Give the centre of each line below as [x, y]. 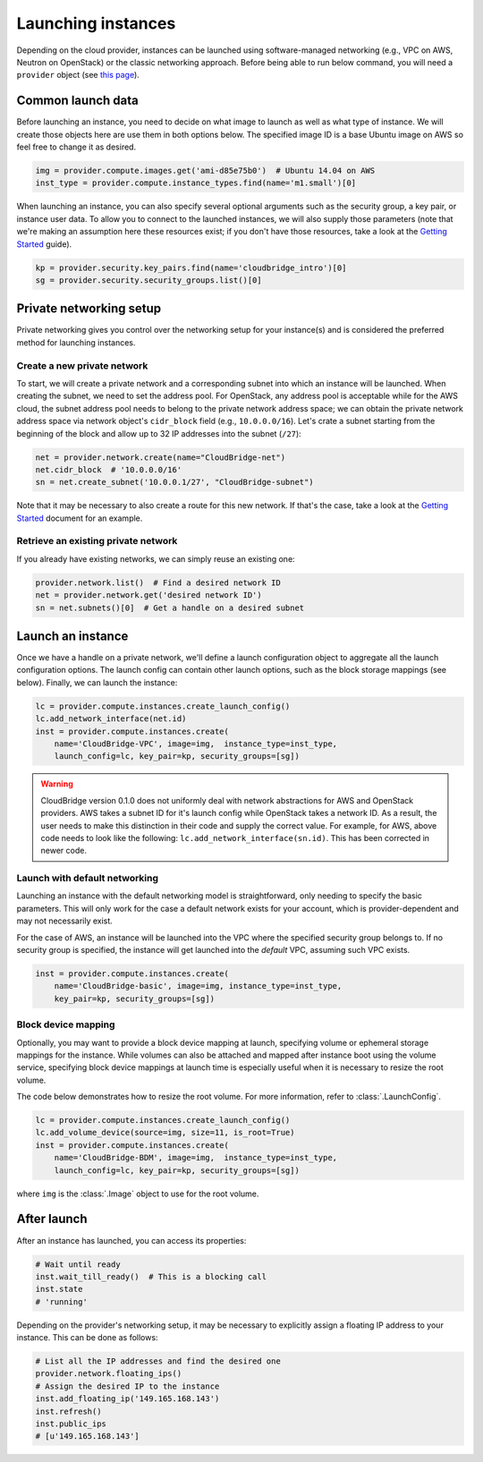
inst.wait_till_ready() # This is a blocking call [151, 1276]
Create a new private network [82, 365]
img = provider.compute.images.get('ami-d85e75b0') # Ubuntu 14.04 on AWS [205, 170]
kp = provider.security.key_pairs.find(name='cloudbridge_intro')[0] [191, 268]
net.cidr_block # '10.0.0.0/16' [109, 469]
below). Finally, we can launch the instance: [97, 682]
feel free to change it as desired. [76, 147]
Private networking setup [89, 309]
